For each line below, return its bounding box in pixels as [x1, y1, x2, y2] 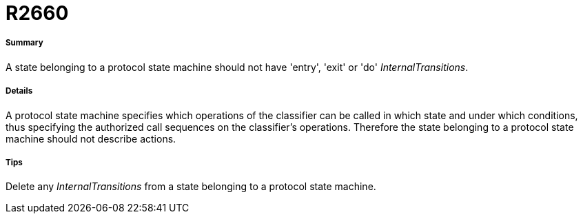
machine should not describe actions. [6, 132, 176, 145]
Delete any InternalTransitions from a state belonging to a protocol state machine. [6, 180, 376, 193]
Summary [6, 38, 43, 48]
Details [6, 86, 33, 96]
